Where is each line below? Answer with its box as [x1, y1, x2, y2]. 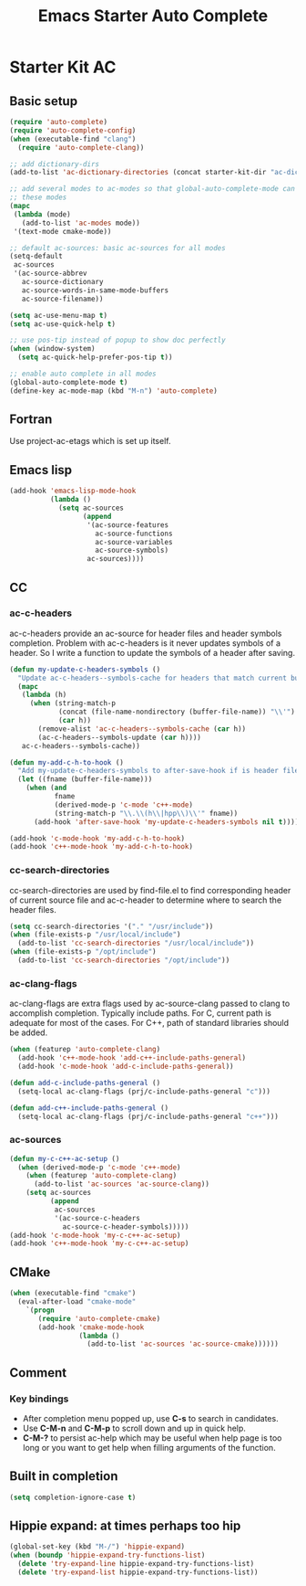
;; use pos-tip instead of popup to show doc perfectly [9, 335, 226, 345]
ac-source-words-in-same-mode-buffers [21, 285, 169, 295]
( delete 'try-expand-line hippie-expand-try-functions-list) [17, 1560, 255, 1569]
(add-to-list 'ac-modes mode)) [21, 218, 141, 227]
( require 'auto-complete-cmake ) [37, 1314, 161, 1323]
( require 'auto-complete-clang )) [17, 143, 145, 152]
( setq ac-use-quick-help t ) [9, 319, 117, 329]
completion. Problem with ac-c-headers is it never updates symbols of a [9, 637, 280, 649]
